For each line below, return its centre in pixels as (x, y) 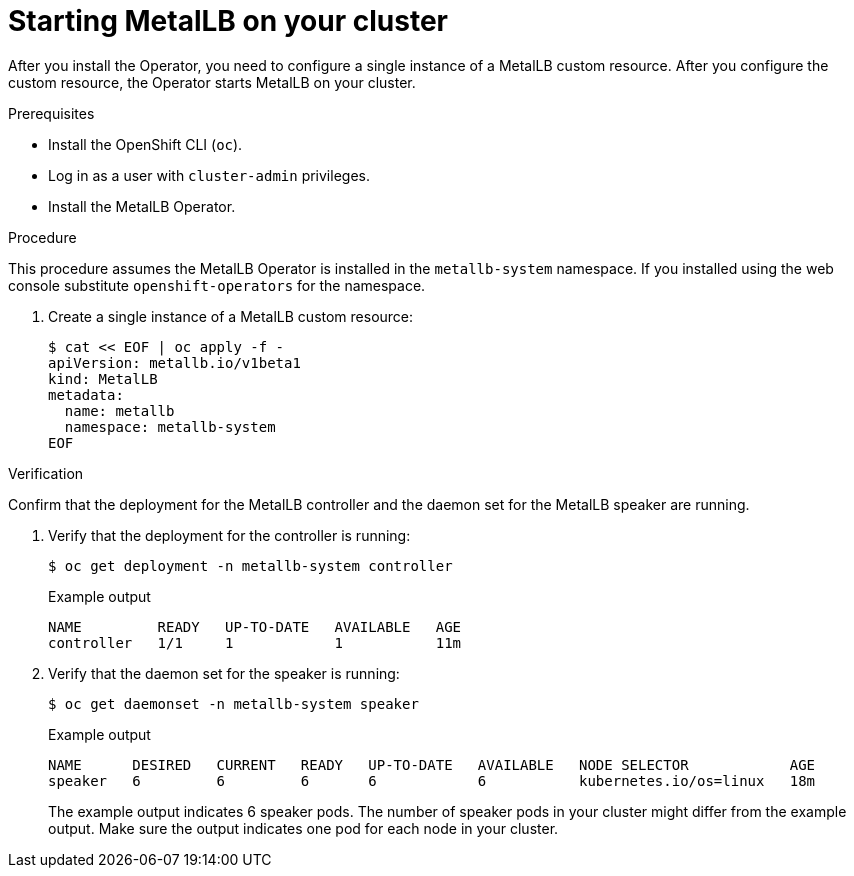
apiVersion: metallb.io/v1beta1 (174, 362)
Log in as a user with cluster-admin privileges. (209, 175)
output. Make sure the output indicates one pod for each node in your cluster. (303, 828)
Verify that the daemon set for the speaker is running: (224, 673)
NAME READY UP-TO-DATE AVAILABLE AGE (255, 626)
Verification (46, 473)
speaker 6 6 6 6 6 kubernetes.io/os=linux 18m (432, 780)
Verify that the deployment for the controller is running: (229, 535)
